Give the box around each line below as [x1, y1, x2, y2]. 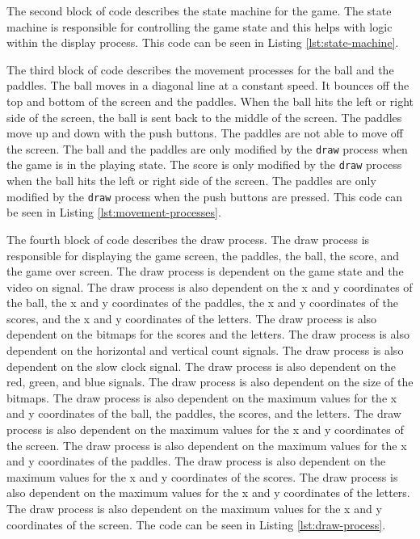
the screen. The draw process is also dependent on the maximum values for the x [6, 436, 407, 453]
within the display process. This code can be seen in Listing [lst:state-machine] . [6, 34, 399, 51]
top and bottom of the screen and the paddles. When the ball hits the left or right [6, 92, 414, 109]
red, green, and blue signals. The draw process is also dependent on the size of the [6, 373, 414, 390]
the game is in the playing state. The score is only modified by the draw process [6, 156, 402, 173]
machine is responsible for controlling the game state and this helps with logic [6, 18, 393, 35]
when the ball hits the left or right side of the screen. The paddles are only [6, 172, 376, 189]
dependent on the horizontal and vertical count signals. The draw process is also [6, 342, 404, 359]
